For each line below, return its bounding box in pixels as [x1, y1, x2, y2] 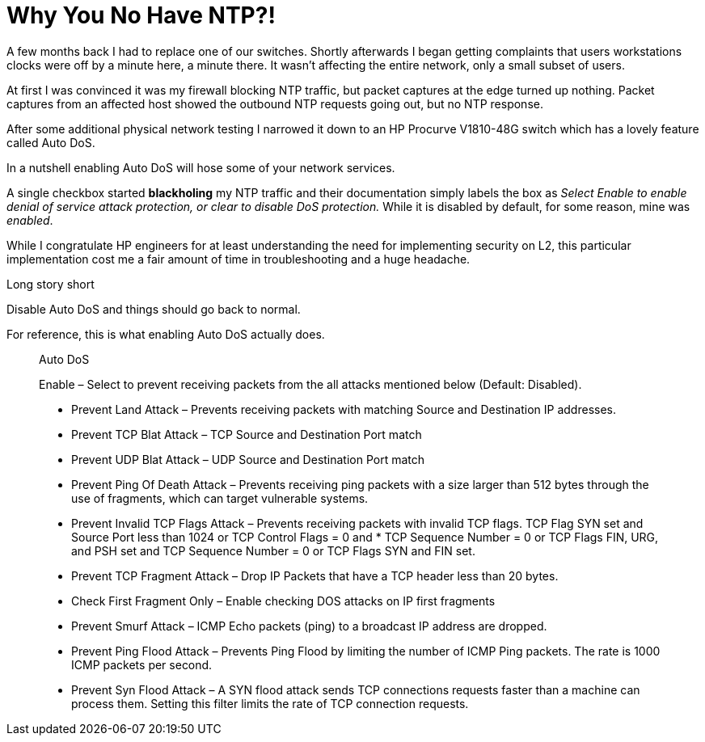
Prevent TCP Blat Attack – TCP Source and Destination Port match [71, 427, 422, 441]
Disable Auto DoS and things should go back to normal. [6, 301, 301, 316]
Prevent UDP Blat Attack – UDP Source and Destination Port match [71, 452, 425, 466]
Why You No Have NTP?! [6, 2, 276, 29]
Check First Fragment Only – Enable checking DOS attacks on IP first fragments [71, 593, 496, 608]
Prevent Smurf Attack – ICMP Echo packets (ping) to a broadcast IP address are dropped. [71, 618, 547, 633]
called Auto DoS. [6, 135, 95, 150]
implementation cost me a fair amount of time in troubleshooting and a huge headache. [6, 251, 471, 266]
